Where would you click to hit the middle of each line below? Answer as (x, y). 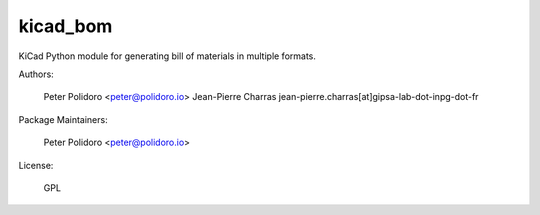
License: (36, 165)
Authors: (36, 74)
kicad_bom (65, 26)
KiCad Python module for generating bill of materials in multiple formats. (167, 56)
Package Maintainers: (63, 119)
